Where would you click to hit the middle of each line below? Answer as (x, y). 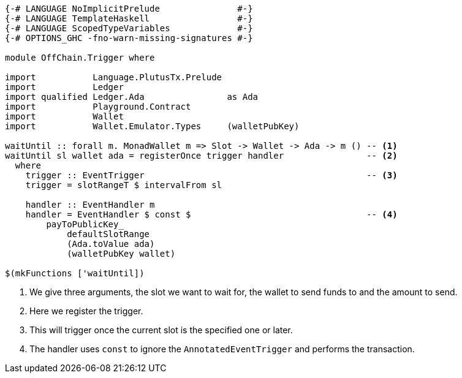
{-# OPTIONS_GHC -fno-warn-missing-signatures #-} (129, 38)
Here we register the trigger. (86, 311)
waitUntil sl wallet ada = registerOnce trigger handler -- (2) (201, 156)
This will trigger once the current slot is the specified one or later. (161, 330)
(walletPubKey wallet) (121, 254)
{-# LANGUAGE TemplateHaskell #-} (129, 18)
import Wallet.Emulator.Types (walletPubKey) (152, 126)
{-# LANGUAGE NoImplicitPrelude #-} (129, 9)
